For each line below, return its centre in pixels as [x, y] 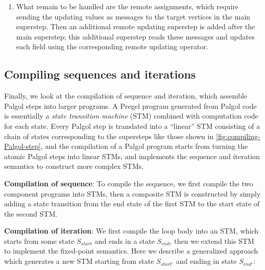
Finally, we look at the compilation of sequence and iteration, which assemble [126, 96]
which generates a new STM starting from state [79, 261]
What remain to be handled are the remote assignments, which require [127, 6]
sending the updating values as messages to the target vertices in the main [133, 16]
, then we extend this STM [212, 240]
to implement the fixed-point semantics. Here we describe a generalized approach [131, 251]
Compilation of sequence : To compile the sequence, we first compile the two [129, 183]
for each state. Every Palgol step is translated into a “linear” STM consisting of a [132, 126]
